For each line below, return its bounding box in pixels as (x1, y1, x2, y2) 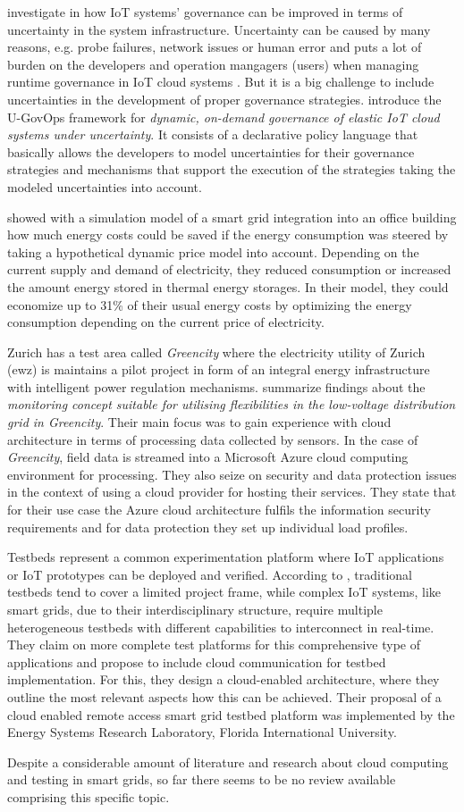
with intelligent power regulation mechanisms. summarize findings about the (7, 377, 426, 396)
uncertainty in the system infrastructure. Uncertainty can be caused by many (7, 20, 431, 38)
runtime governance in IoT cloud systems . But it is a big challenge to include (7, 72, 434, 91)
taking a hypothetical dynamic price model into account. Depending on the (7, 242, 419, 261)
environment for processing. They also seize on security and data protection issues (7, 465, 457, 483)
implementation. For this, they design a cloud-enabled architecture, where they (7, 670, 440, 689)
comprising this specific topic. (7, 787, 170, 806)
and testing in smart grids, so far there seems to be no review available (7, 770, 396, 789)
